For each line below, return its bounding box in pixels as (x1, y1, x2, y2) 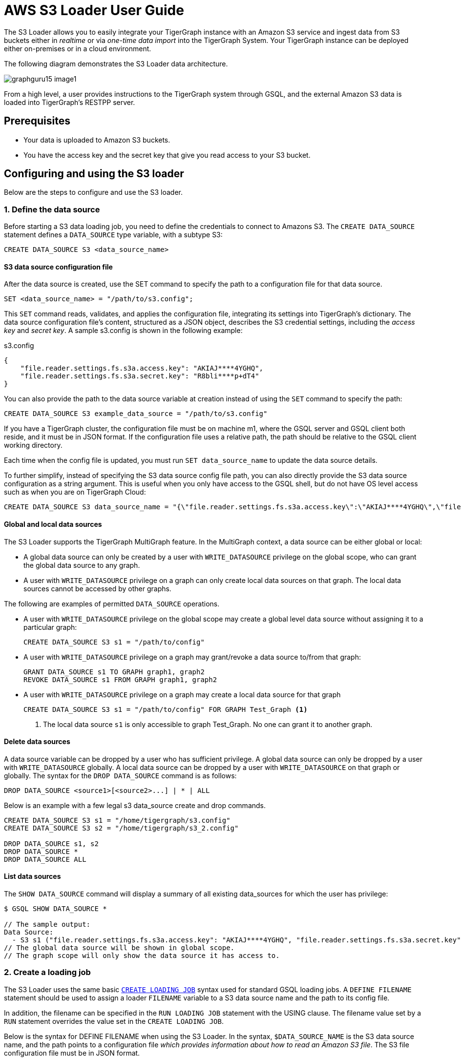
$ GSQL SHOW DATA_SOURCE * (4, 905, 107, 913)
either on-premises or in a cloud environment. (4, 44, 151, 53)
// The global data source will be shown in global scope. (4, 944, 235, 952)
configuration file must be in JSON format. (4, 1048, 140, 1057)
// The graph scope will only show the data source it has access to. (4, 952, 280, 960)
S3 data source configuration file (4, 262, 113, 271)
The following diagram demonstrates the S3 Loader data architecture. (4, 59, 228, 68)
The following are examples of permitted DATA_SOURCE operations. (4, 599, 220, 608)
